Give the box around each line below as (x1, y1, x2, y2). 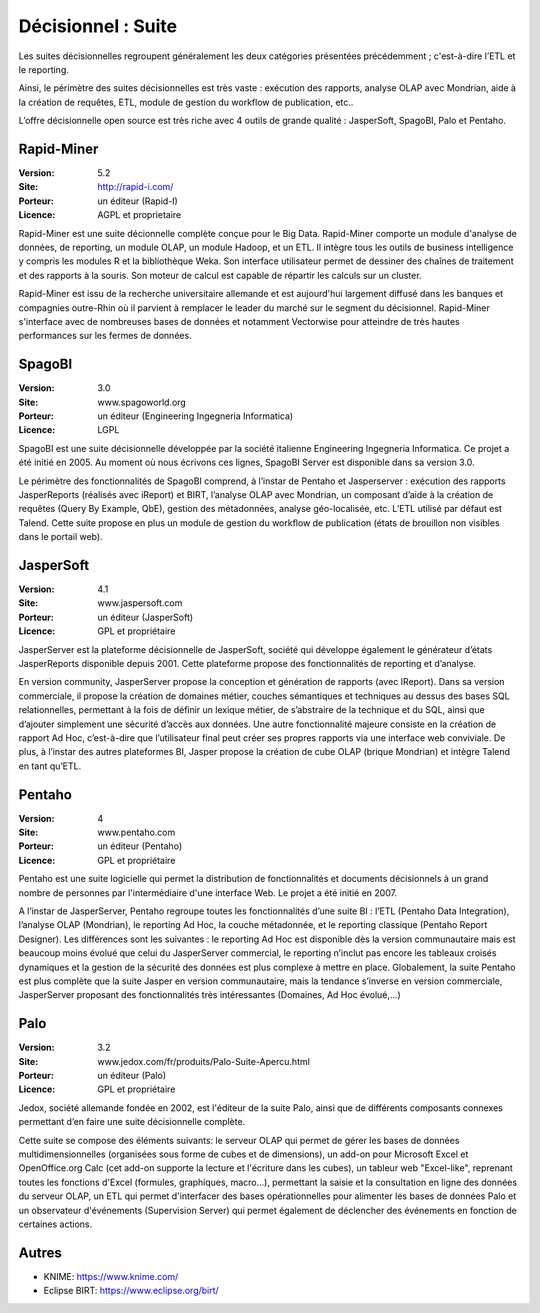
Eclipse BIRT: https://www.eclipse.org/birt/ (43, 1285, 219, 1297)
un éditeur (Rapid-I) (97, 195, 179, 207)
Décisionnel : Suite (18, 15, 178, 37)
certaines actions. (18, 1218, 93, 1230)
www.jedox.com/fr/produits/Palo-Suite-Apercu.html (97, 1055, 310, 1067)
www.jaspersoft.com (97, 597, 183, 609)
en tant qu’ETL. (18, 760, 82, 772)
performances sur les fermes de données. (18, 330, 192, 342)
